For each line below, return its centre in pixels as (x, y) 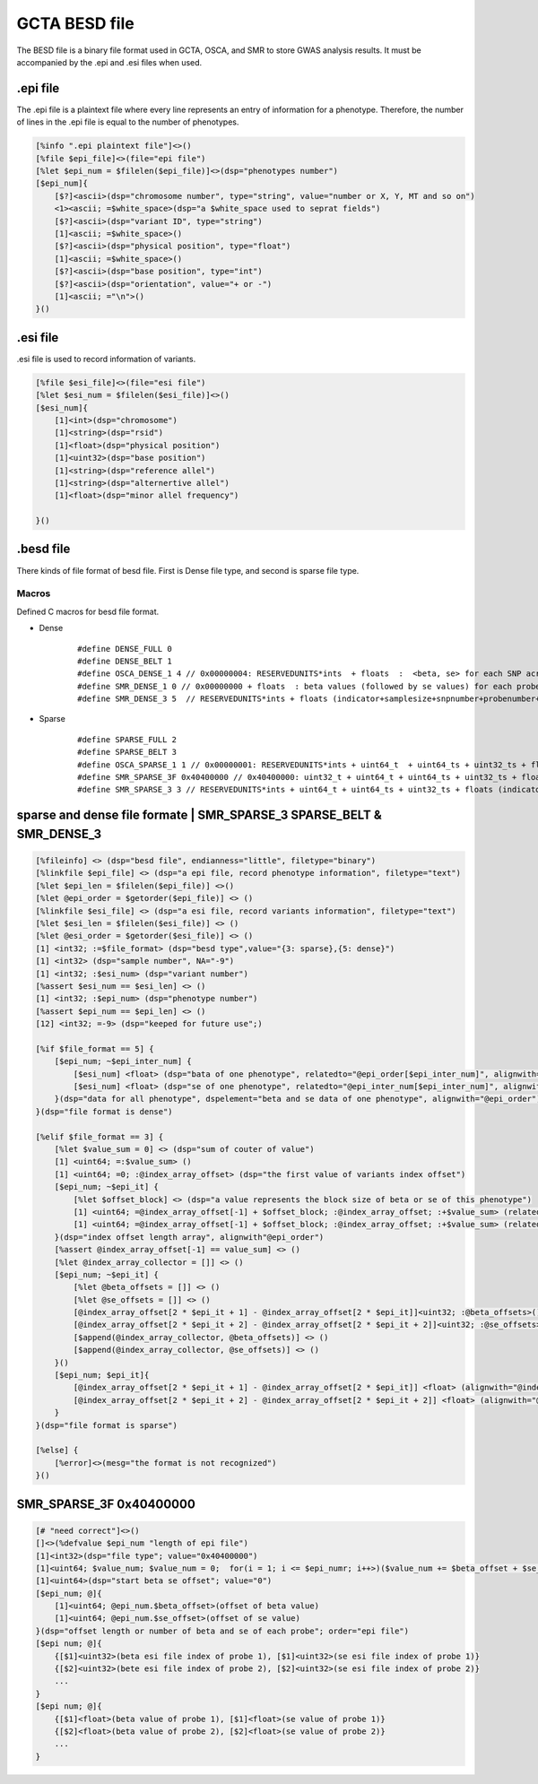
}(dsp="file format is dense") (104, 1111)
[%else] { (57, 1451)
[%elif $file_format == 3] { (100, 1137)
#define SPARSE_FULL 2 (127, 739)
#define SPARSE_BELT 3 (127, 752)
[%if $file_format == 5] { (95, 1048)
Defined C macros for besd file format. (88, 611)
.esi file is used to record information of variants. (106, 359)
